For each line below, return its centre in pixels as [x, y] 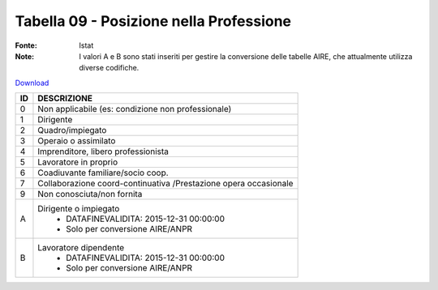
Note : [25, 56]
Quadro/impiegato [72, 130]
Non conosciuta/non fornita [90, 194]
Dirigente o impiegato [79, 209]
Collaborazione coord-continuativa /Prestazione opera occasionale [165, 184]
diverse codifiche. [109, 68]
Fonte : [26, 45]
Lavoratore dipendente [81, 248]
